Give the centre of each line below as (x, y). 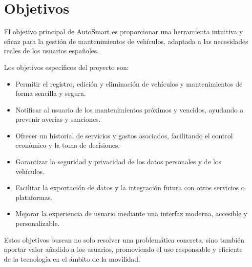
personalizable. (37, 223)
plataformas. (34, 197)
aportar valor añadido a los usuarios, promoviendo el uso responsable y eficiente (123, 249)
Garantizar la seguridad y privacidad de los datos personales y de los (118, 162)
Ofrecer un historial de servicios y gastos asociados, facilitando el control (124, 135)
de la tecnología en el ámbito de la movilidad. (72, 258)
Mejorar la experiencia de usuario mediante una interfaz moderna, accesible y (131, 213)
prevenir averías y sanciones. (58, 119)
